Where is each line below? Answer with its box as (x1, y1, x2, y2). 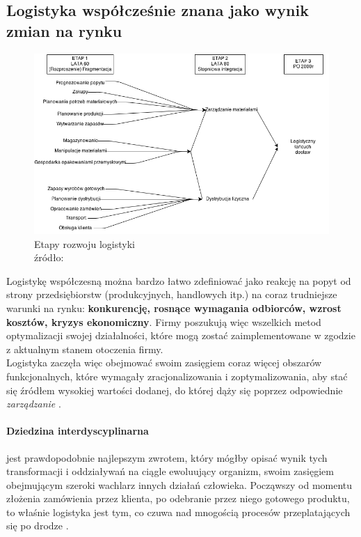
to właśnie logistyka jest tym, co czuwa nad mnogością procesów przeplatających (6, 504, 351, 519)
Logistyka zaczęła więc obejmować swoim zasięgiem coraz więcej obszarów (6, 355, 322, 370)
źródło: (34, 250, 64, 265)
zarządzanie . (6, 396, 61, 411)
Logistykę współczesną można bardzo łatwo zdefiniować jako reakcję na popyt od (6, 273, 351, 288)
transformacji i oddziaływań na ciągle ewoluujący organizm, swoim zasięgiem (6, 464, 334, 478)
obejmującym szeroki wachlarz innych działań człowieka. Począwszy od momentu (6, 477, 353, 492)
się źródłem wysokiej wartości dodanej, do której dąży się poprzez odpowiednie (6, 382, 343, 397)
